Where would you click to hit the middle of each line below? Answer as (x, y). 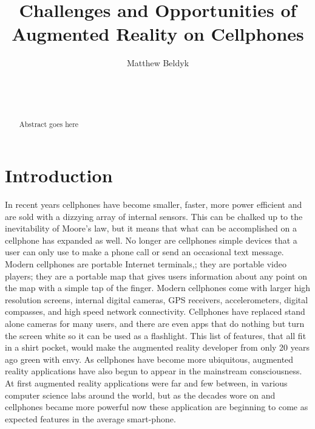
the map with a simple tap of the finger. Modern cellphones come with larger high (158, 288)
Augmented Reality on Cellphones (158, 34)
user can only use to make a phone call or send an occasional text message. (144, 252)
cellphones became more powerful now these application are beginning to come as (157, 407)
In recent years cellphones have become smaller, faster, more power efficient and (154, 204)
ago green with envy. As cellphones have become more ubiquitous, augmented (149, 359)
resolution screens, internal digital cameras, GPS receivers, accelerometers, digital (157, 299)
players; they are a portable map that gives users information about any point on (156, 276)
